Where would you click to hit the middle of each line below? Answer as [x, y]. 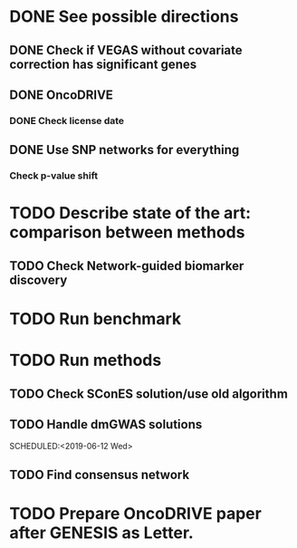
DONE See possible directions [124, 17]
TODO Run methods [86, 361]
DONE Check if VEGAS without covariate [126, 50]
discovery [38, 279]
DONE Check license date [67, 120]
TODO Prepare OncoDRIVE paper [136, 513]
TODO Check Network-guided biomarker [127, 266]
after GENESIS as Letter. [102, 533]
